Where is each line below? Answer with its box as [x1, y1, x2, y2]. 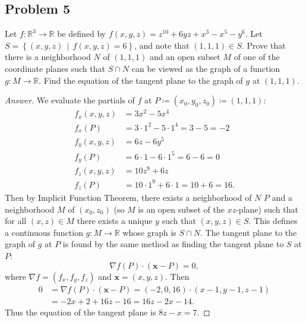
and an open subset [149, 50, 220, 63]
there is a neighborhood [5, 50, 91, 63]
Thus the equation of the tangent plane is [5, 305, 156, 318]
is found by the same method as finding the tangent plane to [62, 238, 284, 250]
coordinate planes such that [5, 62, 105, 74]
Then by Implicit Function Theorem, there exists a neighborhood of [5, 191, 252, 203]
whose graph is [122, 226, 176, 238]
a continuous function [5, 226, 83, 238]
